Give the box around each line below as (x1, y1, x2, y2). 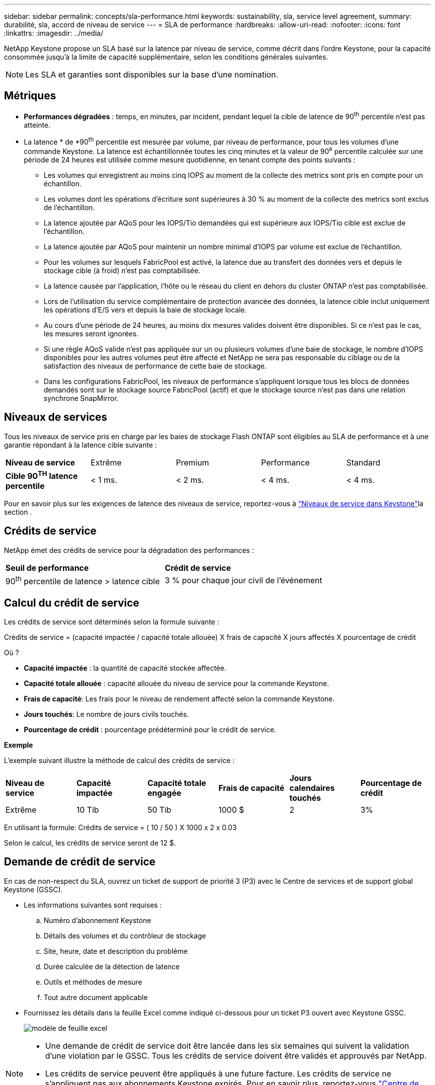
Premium (176, 457, 209, 467)
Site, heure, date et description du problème (44, 946, 188, 955)
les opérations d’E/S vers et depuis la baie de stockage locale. (44, 305, 247, 314)
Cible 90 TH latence (5, 469, 78, 481)
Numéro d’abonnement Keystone (44, 916, 151, 925)
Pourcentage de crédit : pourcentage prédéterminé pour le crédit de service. (24, 725, 277, 734)
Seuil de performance (5, 562, 89, 573)
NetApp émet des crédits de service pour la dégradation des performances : (4, 545, 254, 554)
